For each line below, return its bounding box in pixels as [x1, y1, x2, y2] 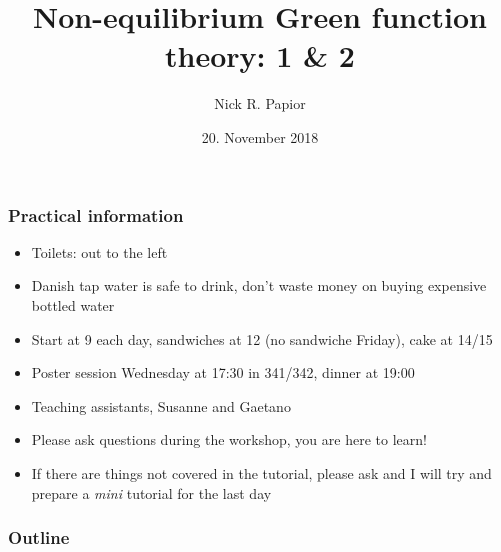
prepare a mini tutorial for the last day [31, 482, 272, 503]
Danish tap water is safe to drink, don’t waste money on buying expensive [31, 275, 487, 296]
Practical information [8, 202, 184, 227]
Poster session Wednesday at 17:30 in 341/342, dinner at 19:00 [31, 362, 415, 383]
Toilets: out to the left [31, 241, 168, 262]
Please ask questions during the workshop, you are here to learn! [31, 429, 427, 450]
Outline [8, 525, 70, 550]
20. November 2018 [201, 126, 319, 147]
